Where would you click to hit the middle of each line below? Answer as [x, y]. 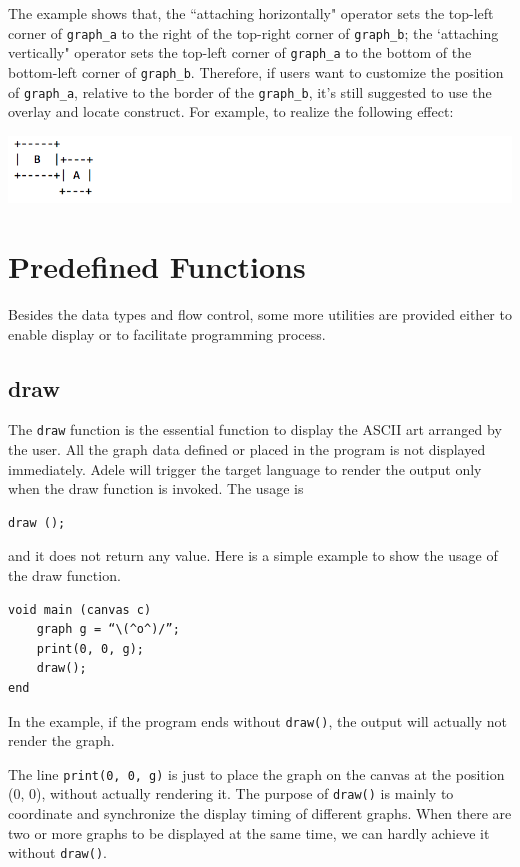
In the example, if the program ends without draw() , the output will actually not [257, 720]
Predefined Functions [157, 266]
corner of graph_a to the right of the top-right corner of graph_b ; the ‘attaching [253, 32]
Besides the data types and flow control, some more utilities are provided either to [260, 313]
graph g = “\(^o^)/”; [108, 629]
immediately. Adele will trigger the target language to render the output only [245, 468]
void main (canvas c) [80, 609]
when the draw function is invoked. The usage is [156, 488]
